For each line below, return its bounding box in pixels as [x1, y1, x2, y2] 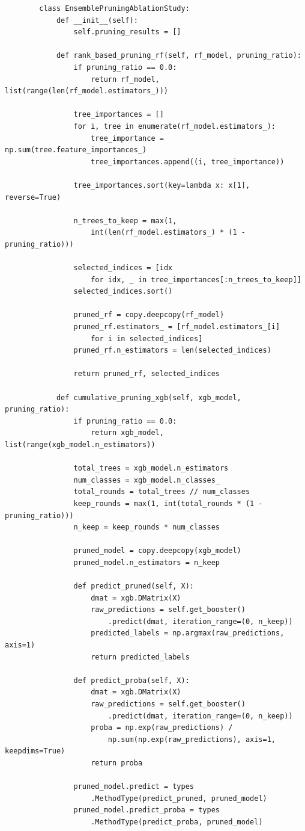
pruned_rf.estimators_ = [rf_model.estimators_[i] [73, 323, 280, 332]
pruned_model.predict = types [73, 782, 194, 791]
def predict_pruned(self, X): [73, 582, 194, 591]
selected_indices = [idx [73, 264, 173, 273]
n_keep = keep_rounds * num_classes [73, 523, 220, 532]
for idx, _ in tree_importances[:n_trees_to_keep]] [91, 275, 301, 284]
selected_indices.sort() [73, 287, 173, 296]
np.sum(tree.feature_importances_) [5, 146, 147, 155]
